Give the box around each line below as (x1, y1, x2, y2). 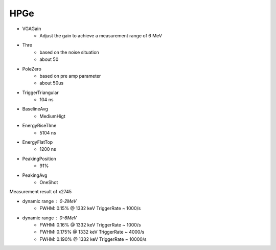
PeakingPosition (22, 155, 56, 162)
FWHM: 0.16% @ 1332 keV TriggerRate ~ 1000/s (39, 221, 141, 228)
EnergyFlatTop (22, 139, 53, 145)
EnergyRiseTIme (22, 123, 57, 129)
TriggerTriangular (22, 89, 59, 96)
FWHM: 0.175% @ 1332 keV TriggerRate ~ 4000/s (39, 229, 145, 235)
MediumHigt (39, 113, 66, 119)
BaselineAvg (22, 106, 49, 112)
